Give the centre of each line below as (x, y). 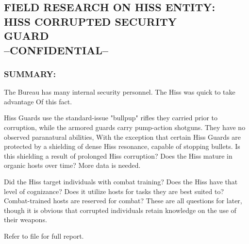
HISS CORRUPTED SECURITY (91, 21)
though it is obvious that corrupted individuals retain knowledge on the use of (120, 210)
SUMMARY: (30, 73)
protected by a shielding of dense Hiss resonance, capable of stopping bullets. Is (122, 146)
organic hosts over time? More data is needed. (72, 165)
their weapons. (25, 220)
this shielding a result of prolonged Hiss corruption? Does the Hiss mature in (118, 155)
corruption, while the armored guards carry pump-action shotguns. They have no (125, 127)
